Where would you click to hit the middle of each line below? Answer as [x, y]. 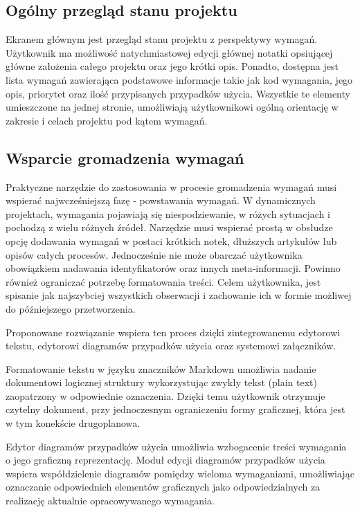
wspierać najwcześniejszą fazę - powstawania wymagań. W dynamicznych [161, 200]
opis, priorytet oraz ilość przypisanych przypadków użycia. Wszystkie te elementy [178, 93]
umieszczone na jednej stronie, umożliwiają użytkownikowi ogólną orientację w [172, 107]
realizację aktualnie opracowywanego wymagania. [110, 501]
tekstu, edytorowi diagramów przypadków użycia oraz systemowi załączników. [171, 346]
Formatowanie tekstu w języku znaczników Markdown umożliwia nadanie [161, 368]
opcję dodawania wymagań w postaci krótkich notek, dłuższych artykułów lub [171, 240]
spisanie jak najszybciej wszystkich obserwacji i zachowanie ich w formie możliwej [179, 295]
